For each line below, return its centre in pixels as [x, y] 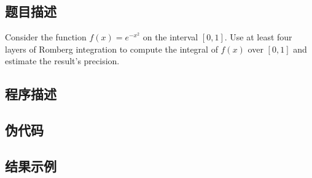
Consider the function [46, 37]
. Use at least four [258, 37]
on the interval [170, 37]
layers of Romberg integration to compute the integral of [111, 49]
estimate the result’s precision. [62, 61]
